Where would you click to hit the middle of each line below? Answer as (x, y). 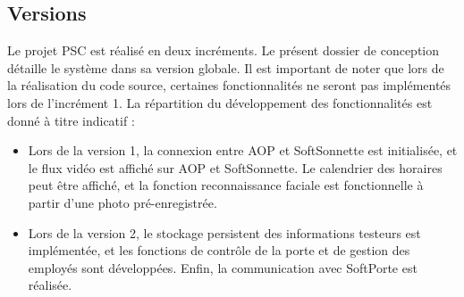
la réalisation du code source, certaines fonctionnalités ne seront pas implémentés (229, 85)
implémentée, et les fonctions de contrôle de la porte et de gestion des (219, 250)
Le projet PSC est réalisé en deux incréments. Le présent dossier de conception (224, 50)
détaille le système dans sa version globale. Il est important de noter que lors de (226, 67)
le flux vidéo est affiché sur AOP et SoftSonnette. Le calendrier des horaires (235, 167)
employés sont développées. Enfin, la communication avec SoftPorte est (223, 267)
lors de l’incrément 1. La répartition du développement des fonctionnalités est (220, 102)
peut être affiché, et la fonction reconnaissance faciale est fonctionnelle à (226, 185)
